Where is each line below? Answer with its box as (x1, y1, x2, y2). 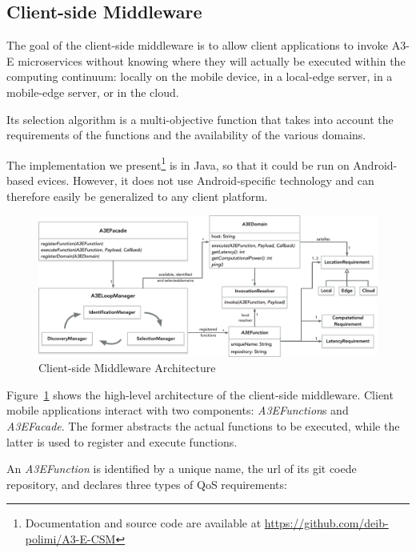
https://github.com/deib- (264, 515, 389, 531)
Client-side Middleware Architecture (38, 359, 216, 376)
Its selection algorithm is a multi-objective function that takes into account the (6, 110, 394, 127)
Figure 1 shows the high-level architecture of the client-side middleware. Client (6, 386, 394, 403)
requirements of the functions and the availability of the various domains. (6, 126, 366, 143)
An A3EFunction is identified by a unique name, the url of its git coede (6, 460, 357, 477)
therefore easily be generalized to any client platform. (6, 187, 268, 204)
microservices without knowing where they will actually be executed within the (18, 52, 406, 69)
